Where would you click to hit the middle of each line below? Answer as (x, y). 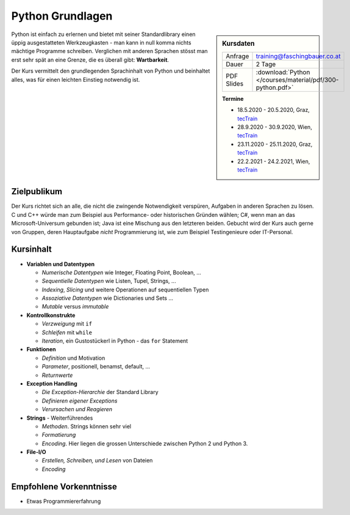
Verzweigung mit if (67, 324)
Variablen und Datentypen (61, 264)
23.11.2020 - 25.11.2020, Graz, (275, 144)
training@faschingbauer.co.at (298, 56)
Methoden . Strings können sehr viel (86, 426)
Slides (235, 84)
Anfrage (237, 56)
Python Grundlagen (62, 16)
